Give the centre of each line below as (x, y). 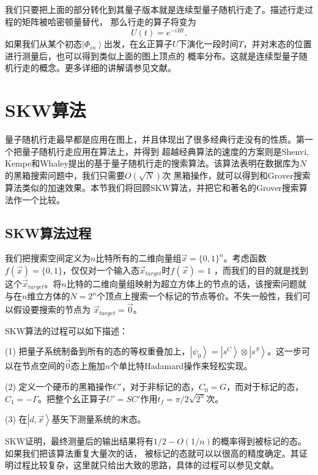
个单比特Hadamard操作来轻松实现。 (181, 366)
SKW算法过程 (48, 232)
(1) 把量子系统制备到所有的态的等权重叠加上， (98, 351)
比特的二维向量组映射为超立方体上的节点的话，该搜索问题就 (186, 283)
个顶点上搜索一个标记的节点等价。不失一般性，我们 (199, 296)
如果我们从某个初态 (43, 44)
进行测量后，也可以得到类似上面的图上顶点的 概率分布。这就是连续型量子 (152, 55)
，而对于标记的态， (265, 387)
